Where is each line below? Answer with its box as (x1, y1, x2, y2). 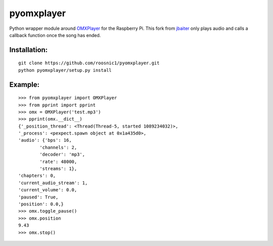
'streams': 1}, (39, 166, 77, 172)
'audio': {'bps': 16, (18, 137, 72, 143)
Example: (9, 80, 40, 89)
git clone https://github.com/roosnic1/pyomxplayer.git (18, 60, 160, 66)
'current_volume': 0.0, (18, 187, 77, 193)
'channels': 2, (39, 144, 77, 150)
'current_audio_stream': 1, (18, 180, 88, 186)
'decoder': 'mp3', (39, 152, 85, 157)
